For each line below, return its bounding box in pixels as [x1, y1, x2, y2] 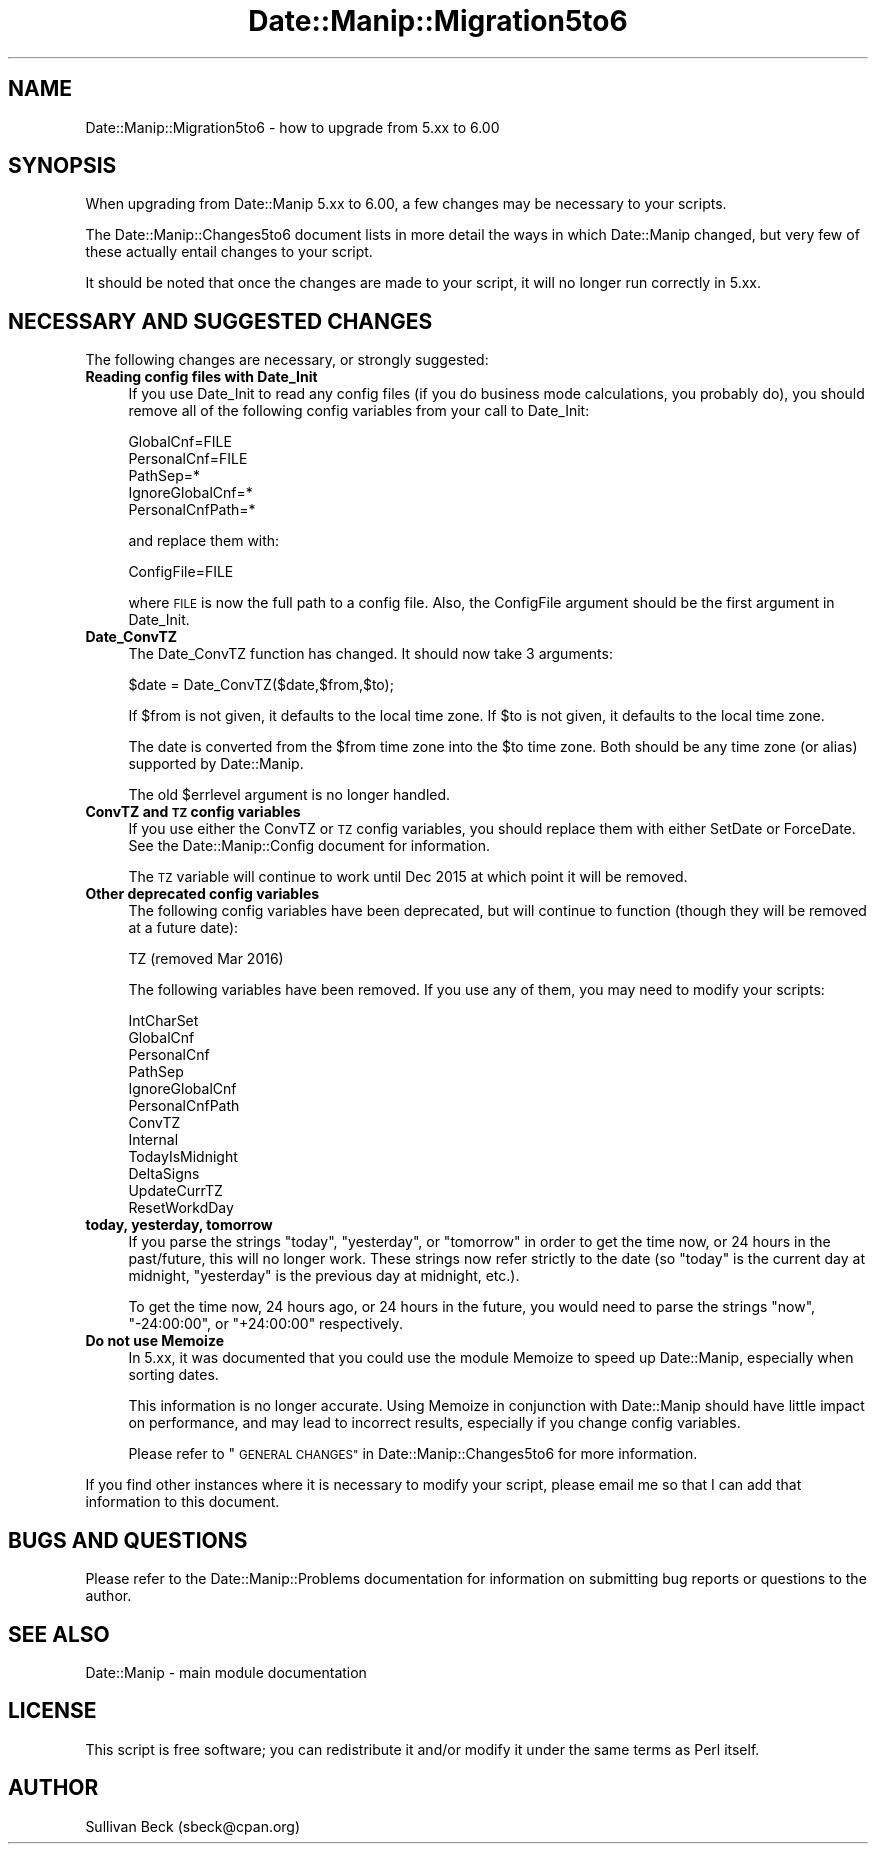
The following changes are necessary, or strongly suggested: [85, 351, 489, 369]
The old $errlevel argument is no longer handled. [128, 786, 451, 804]
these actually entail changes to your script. [85, 243, 373, 261]
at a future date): [128, 919, 239, 937]
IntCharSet [128, 1012, 199, 1030]
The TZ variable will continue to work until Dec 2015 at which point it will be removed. [128, 868, 688, 886]
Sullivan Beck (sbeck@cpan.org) [85, 1817, 301, 1835]
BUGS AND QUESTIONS [8, 1527, 248, 1553]
